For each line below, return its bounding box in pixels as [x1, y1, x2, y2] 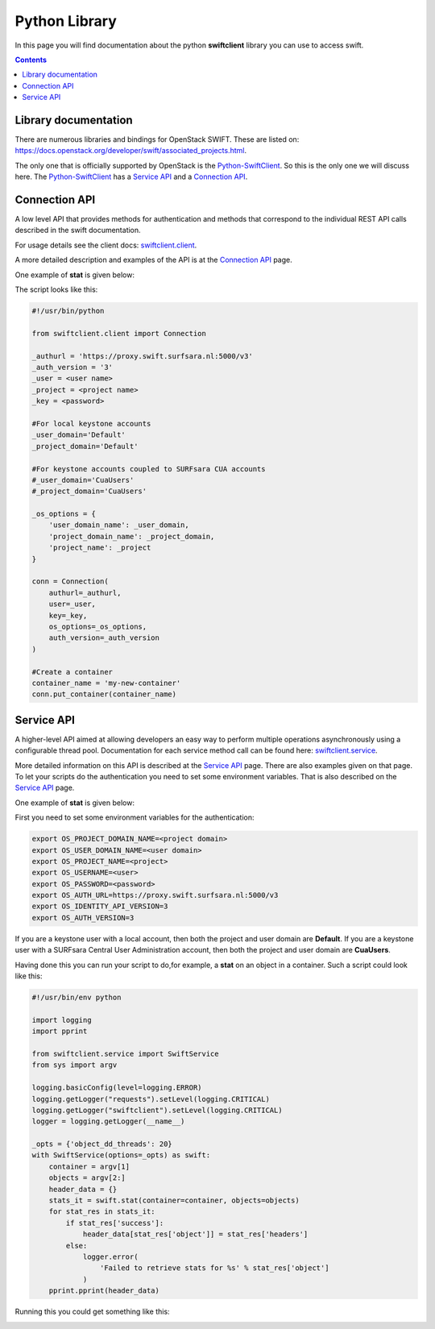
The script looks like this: [14, 284, 98, 294]
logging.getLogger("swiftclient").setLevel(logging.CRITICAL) [31, 1105, 283, 1115]
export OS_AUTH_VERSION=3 [31, 913, 135, 922]
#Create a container [31, 667, 113, 676]
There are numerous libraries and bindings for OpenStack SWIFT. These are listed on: [14, 135, 300, 144]
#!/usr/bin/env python [31, 993, 122, 1003]
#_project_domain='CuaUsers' [31, 487, 147, 496]
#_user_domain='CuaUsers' [31, 476, 135, 484]
